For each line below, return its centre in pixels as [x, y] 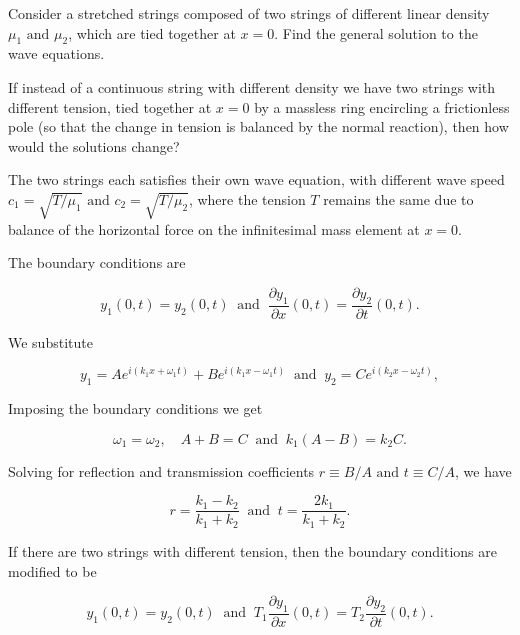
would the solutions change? [94, 145]
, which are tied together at [152, 32]
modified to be [52, 570]
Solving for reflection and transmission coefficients [161, 470]
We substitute [50, 341]
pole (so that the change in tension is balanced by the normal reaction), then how [258, 126]
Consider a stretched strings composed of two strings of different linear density [249, 13]
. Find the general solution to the [376, 32]
